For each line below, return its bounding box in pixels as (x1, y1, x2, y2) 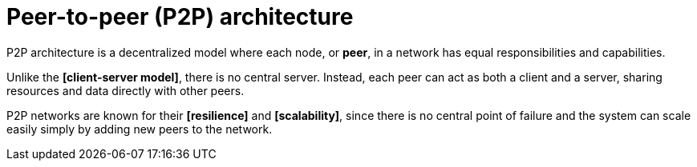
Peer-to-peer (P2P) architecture (6, 3, 354, 30)
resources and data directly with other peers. (6, 83, 245, 97)
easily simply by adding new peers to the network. (6, 121, 273, 136)
